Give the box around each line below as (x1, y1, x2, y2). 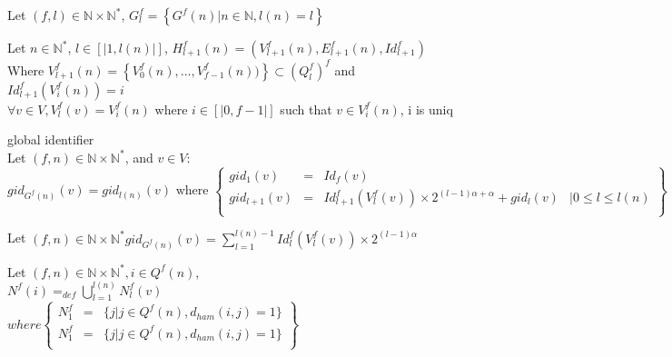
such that (280, 99, 332, 118)
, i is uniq (400, 99, 453, 118)
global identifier (7, 130, 94, 149)
